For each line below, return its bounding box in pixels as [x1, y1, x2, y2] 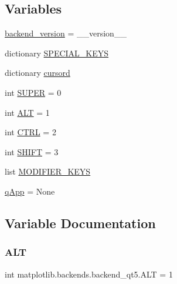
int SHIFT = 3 [5, 145, 59, 158]
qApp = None [5, 185, 55, 197]
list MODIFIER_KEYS [5, 165, 91, 178]
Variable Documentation [5, 213, 156, 232]
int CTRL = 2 [5, 126, 56, 138]
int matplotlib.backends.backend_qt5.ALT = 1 [5, 268, 173, 280]
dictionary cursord [5, 66, 70, 79]
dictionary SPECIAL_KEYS [5, 46, 109, 59]
